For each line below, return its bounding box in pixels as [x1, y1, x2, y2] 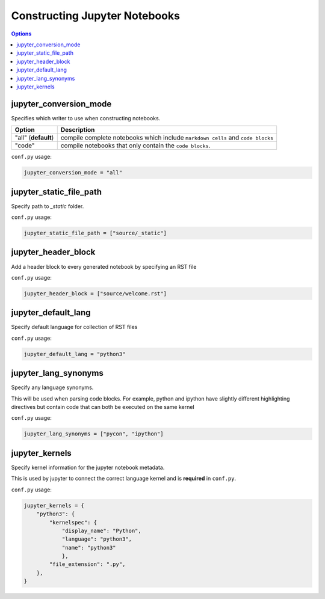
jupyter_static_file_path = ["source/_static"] [23, 230, 167, 237]
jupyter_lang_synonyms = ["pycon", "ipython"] [23, 431, 164, 437]
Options [11, 30, 32, 37]
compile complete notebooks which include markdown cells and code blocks [60, 134, 274, 142]
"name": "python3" [61, 544, 117, 551]
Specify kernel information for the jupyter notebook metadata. [11, 464, 165, 471]
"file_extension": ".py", [49, 561, 126, 568]
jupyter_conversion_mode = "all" [23, 169, 123, 176]
